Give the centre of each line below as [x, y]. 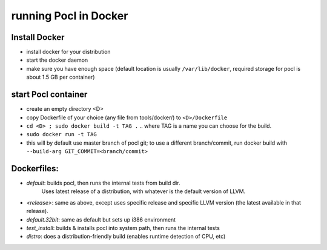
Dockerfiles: [35, 169]
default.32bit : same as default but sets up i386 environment [101, 219]
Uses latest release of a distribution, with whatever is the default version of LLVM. [144, 191]
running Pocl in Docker [70, 16]
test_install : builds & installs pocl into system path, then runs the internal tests [123, 228]
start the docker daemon [57, 60]
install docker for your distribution [69, 52]
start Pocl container [49, 95]
